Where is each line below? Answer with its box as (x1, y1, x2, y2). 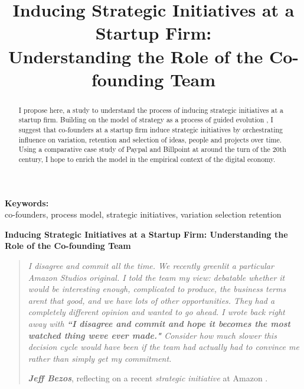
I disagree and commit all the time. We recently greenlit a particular (28, 260, 274, 272)
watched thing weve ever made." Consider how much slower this (28, 329, 277, 341)
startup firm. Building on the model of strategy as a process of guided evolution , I (18, 115, 273, 125)
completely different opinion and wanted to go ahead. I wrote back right (28, 306, 285, 318)
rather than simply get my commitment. (28, 352, 172, 364)
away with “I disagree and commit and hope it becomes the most (28, 317, 290, 330)
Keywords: (5, 196, 49, 209)
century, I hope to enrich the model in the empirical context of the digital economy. (18, 154, 276, 164)
